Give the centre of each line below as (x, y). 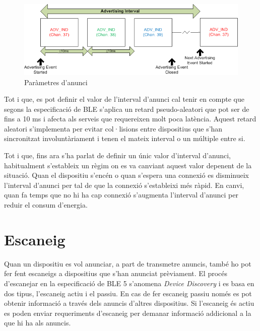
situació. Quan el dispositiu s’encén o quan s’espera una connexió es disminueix (126, 175)
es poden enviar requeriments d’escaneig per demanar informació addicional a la (128, 313)
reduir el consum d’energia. (46, 205)
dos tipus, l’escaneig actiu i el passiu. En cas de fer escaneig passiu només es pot (128, 293)
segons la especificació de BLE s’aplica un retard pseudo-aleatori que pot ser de (127, 109)
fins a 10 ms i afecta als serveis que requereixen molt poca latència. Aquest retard (130, 119)
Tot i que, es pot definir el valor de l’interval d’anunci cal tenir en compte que (124, 99)
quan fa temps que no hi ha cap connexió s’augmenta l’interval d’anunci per (121, 195)
